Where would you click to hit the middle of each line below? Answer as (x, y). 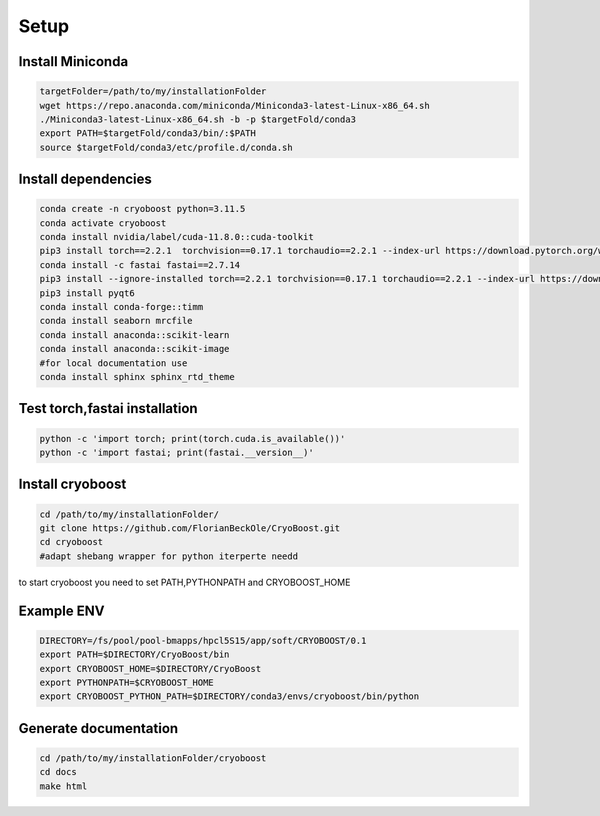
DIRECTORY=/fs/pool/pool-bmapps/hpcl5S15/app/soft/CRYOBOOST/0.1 (203, 640)
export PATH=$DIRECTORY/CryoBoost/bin (134, 654)
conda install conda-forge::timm (121, 307)
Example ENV (61, 610)
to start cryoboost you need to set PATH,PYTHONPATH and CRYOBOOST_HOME (184, 582)
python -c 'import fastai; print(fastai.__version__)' (176, 452)
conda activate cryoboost (103, 223)
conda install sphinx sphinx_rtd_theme (137, 376)
